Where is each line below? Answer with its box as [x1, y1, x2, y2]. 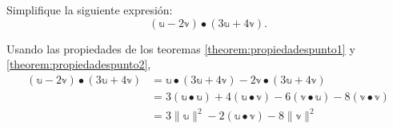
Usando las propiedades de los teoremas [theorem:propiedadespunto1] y [6, 40, 355, 57]
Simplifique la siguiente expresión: [6, 2, 173, 18]
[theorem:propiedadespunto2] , [6, 56, 151, 72]
